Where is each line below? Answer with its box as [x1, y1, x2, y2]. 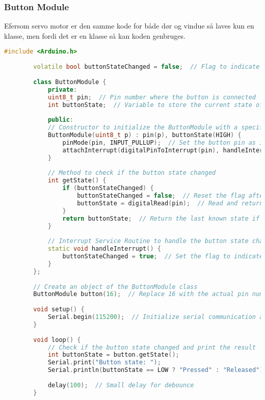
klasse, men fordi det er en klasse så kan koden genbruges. [4, 30, 185, 41]
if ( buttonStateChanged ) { [62, 184, 154, 192]
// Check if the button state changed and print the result [47, 343, 256, 351]
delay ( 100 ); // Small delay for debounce [47, 381, 194, 389]
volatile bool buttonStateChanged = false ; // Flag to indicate [33, 63, 260, 71]
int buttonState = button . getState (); [47, 351, 179, 359]
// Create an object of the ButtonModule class [33, 283, 198, 290]
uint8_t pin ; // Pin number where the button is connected [47, 93, 256, 101]
